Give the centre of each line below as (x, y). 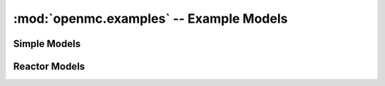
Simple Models (47, 44)
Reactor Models (49, 66)
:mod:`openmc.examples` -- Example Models (150, 18)
